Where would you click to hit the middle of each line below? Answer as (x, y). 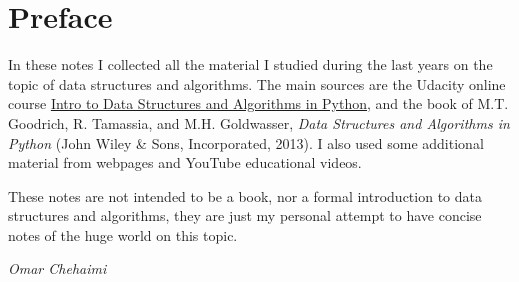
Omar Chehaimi (57, 268)
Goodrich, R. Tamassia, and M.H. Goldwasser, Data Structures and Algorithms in (259, 122)
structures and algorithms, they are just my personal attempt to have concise (245, 215)
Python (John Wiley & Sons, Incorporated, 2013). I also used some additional (246, 142)
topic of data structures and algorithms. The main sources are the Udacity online (257, 83)
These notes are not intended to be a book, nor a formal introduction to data (245, 195)
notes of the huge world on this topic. (123, 234)
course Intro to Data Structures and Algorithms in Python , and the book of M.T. (258, 103)
